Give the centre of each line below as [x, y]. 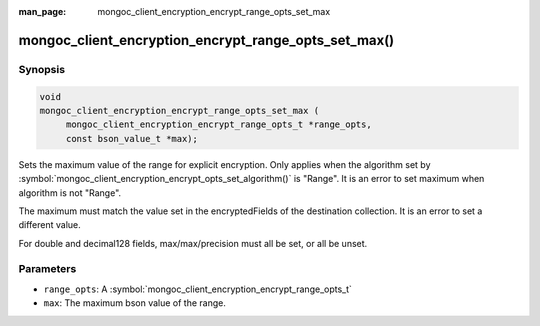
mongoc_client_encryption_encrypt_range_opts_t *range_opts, [218, 124]
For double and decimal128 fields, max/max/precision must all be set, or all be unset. [193, 243]
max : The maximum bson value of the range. [135, 303]
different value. [50, 225]
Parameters [47, 269]
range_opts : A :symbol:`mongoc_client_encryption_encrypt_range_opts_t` [197, 289]
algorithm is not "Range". [70, 192]
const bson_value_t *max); [132, 138]
